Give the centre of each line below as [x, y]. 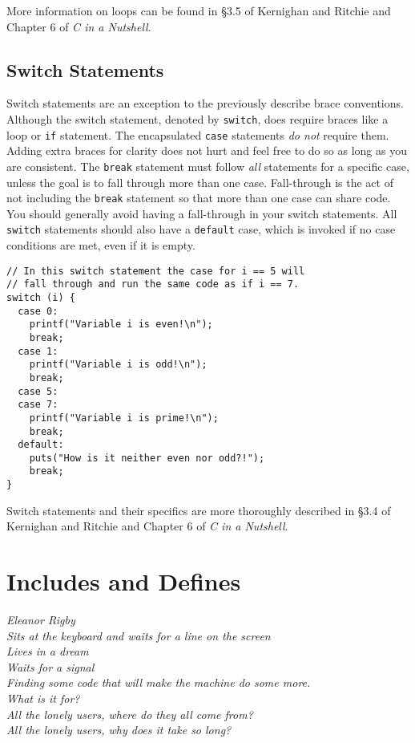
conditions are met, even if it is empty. [101, 245]
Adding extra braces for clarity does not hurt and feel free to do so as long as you [207, 150]
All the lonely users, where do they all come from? [130, 714]
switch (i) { [41, 297]
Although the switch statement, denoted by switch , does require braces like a [197, 118]
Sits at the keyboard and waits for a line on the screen [139, 635]
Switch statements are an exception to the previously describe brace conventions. [205, 103]
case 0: [38, 311]
